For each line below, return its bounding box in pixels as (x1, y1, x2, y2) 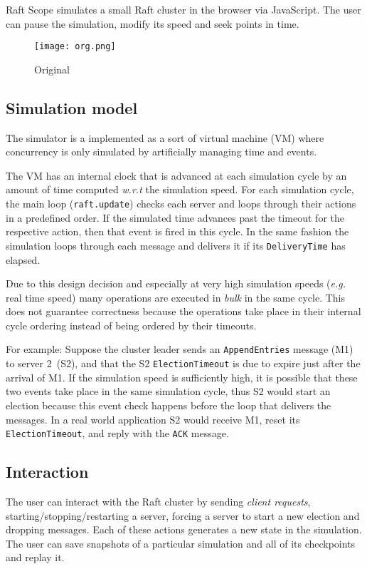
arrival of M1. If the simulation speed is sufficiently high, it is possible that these (6, 369, 358, 384)
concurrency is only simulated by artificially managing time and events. (6, 144, 317, 159)
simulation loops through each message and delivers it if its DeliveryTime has (6, 237, 346, 252)
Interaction (6, 461, 89, 483)
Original (34, 61, 70, 76)
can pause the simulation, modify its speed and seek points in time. (6, 16, 299, 31)
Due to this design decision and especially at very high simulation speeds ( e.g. (6, 276, 346, 291)
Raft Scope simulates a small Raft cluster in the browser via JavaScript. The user (6, 2, 361, 16)
